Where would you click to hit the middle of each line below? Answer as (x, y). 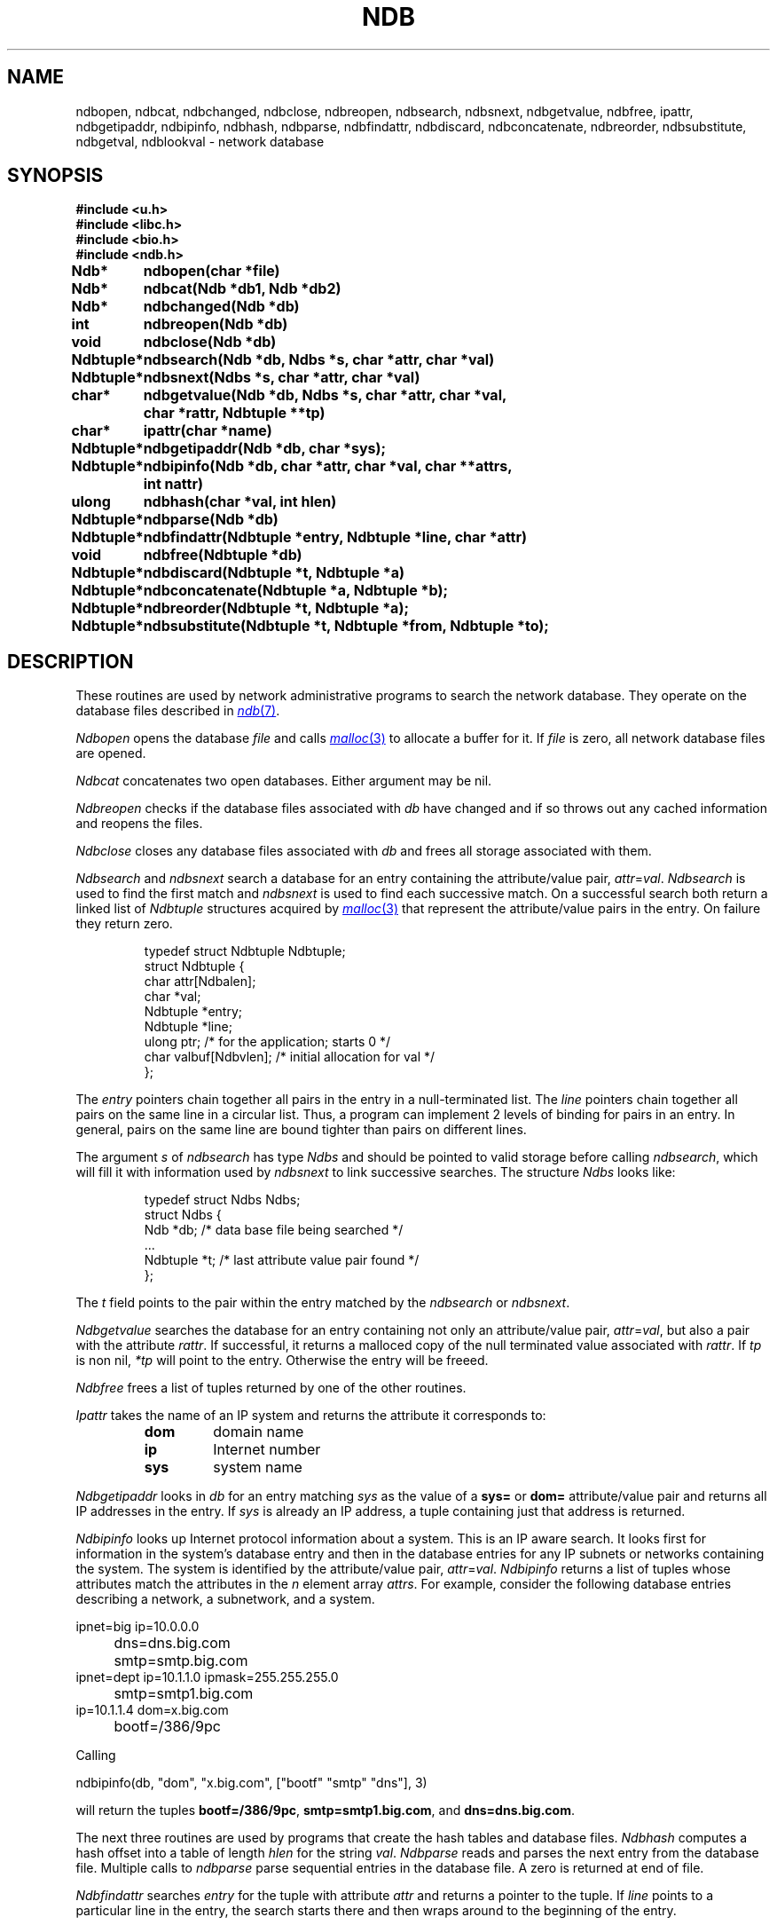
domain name (259, 1432)
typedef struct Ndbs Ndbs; (222, 1200)
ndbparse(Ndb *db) (211, 520)
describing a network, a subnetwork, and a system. (225, 1599)
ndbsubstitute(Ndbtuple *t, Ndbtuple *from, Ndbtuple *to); (346, 626)
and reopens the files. (139, 824)
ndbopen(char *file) (212, 271)
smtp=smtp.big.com (181, 1661)
